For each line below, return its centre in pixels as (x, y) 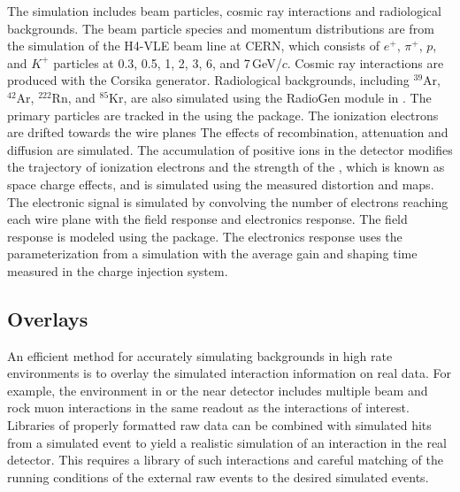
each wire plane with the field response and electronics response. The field (207, 219)
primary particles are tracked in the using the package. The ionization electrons (223, 115)
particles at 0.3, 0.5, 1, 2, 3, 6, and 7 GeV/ (168, 62)
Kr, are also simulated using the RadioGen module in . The (270, 97)
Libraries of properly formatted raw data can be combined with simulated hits (219, 425)
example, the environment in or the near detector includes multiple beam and (218, 390)
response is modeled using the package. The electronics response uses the (205, 236)
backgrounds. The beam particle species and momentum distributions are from (221, 28)
